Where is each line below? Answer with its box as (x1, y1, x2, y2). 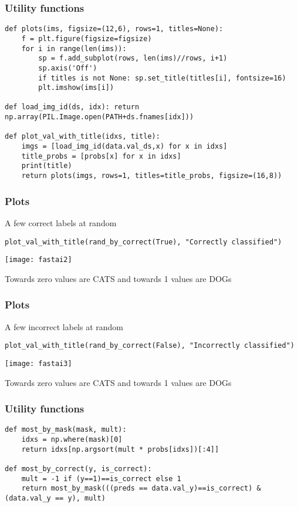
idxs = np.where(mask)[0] (21, 435, 123, 444)
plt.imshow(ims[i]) (38, 83, 114, 92)
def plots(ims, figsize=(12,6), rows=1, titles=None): (5, 25, 223, 33)
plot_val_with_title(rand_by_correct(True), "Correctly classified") (5, 237, 282, 246)
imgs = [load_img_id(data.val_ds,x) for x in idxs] (21, 142, 228, 151)
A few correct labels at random (5, 216, 117, 229)
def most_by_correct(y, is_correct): (5, 465, 152, 473)
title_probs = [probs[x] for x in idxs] (21, 152, 181, 160)
